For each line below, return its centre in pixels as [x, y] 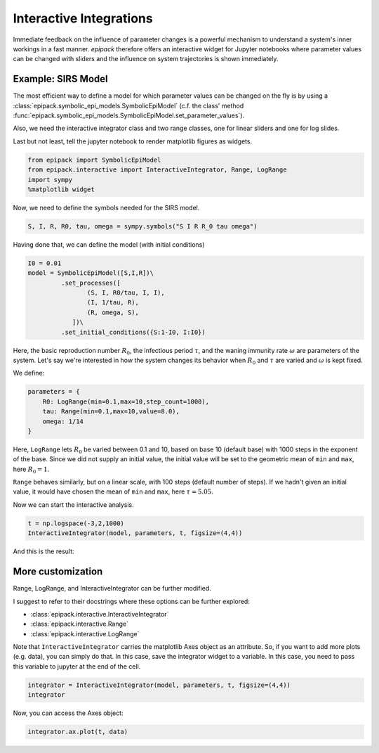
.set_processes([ [91, 283]
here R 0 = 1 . [31, 470]
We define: [29, 373]
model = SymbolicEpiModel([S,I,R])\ [91, 273]
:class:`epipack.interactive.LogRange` [85, 633]
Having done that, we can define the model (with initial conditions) [109, 244]
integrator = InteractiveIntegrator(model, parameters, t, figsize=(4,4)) [159, 685]
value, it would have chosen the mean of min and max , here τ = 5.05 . [113, 491]
